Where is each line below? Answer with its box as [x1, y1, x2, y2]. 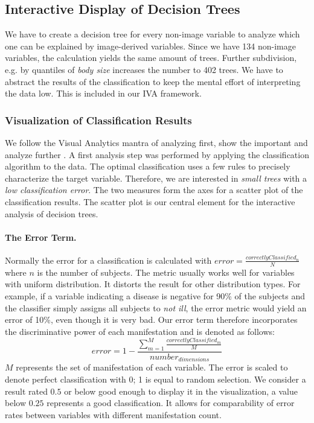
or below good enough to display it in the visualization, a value [64, 384, 298, 397]
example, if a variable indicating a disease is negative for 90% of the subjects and [5, 289, 306, 302]
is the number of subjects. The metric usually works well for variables [37, 266, 295, 278]
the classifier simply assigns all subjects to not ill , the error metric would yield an [5, 301, 307, 314]
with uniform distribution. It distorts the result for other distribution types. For [5, 278, 301, 290]
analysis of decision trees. [5, 207, 98, 220]
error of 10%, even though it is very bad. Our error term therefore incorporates [5, 313, 298, 326]
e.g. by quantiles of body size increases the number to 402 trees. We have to [5, 63, 283, 75]
